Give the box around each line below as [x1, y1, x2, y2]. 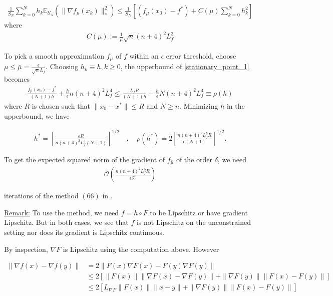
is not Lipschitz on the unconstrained [136, 217, 251, 227]
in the [226, 100, 245, 111]
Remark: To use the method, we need [4, 207, 119, 217]
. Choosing [46, 61, 79, 72]
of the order [176, 154, 212, 164]
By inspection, [4, 243, 48, 254]
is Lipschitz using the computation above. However [63, 243, 219, 254]
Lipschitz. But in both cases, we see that [4, 217, 129, 227]
